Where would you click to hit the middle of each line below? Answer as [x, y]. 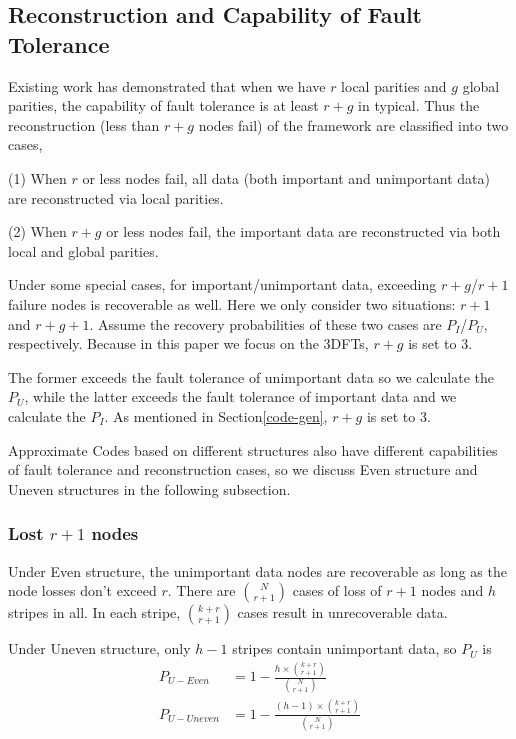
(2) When [37, 231]
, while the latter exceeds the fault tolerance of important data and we [240, 396]
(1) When [37, 177]
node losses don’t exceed [82, 590]
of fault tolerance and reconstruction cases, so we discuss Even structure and [243, 469]
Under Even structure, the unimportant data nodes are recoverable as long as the [257, 570]
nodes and [452, 590]
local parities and [394, 85]
